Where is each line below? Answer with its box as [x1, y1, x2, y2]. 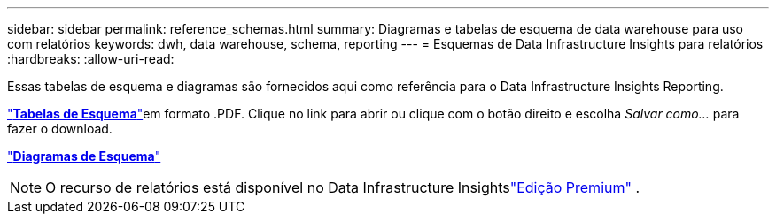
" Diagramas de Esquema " [7, 149, 161, 164]
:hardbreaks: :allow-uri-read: [7, 51, 175, 66]
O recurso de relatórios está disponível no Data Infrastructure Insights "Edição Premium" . [45, 179, 640, 196]
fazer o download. [7, 121, 113, 136]
